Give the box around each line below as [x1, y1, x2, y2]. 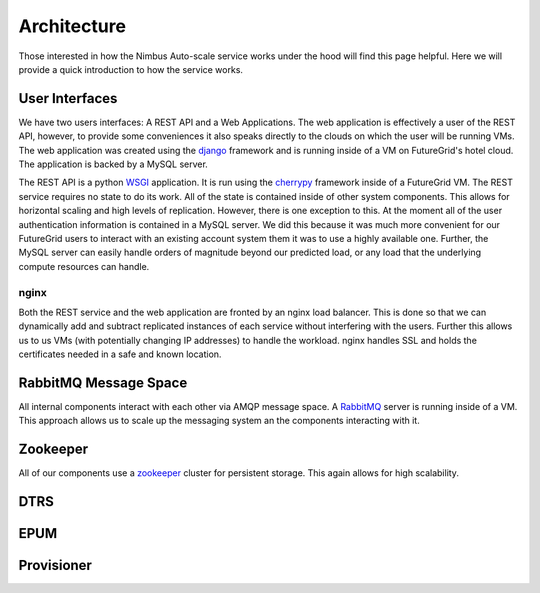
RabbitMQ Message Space [18, 374, 188, 391]
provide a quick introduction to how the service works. [18, 63, 244, 75]
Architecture [18, 15, 127, 37]
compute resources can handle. [18, 260, 150, 272]
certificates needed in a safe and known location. [18, 348, 222, 360]
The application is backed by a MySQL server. [18, 158, 209, 170]
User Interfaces [18, 90, 118, 107]
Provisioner [18, 557, 92, 574]
